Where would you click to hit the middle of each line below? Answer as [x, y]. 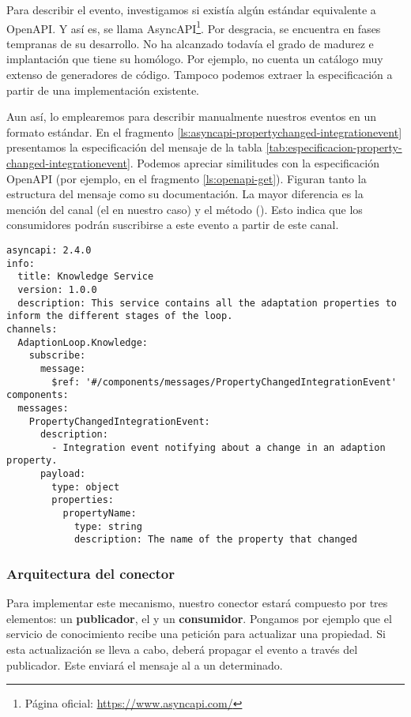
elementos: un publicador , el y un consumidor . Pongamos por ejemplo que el [199, 618]
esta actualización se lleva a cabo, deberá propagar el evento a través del [182, 649]
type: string [108, 526]
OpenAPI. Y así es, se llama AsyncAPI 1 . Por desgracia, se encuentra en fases [194, 27]
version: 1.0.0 [57, 289]
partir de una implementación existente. [103, 90]
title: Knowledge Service [86, 277]
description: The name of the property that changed [215, 540]
